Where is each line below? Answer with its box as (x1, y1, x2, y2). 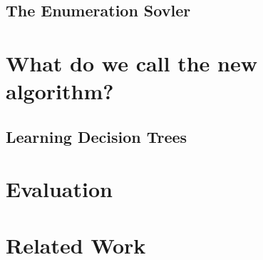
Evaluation (6, 174, 113, 204)
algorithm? (6, 76, 114, 106)
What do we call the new (6, 48, 257, 77)
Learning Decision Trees (6, 125, 187, 147)
